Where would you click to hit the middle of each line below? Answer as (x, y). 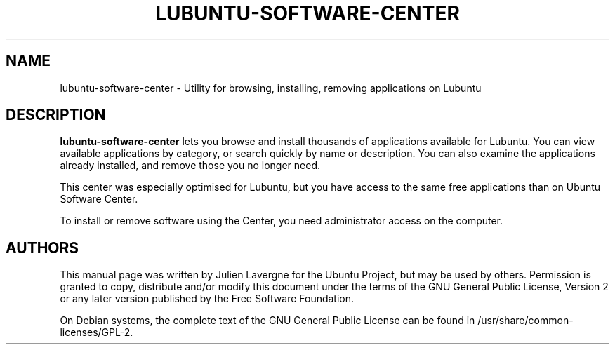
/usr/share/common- (525, 321)
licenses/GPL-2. (97, 332)
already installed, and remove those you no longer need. (190, 166)
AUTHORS (42, 248)
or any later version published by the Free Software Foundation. (207, 299)
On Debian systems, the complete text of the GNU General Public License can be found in (267, 321)
